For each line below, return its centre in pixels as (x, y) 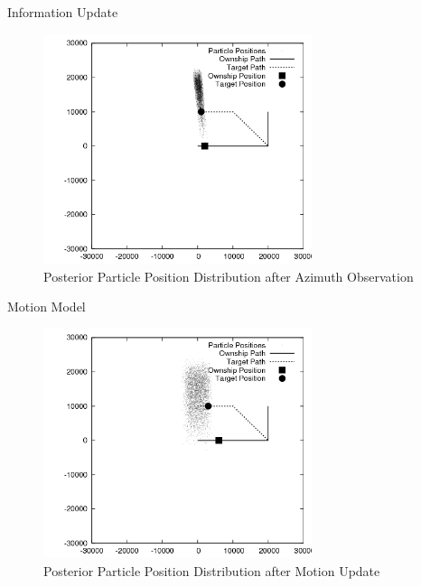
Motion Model (47, 307)
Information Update (63, 12)
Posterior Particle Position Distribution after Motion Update (212, 570)
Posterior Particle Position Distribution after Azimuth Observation (229, 276)
